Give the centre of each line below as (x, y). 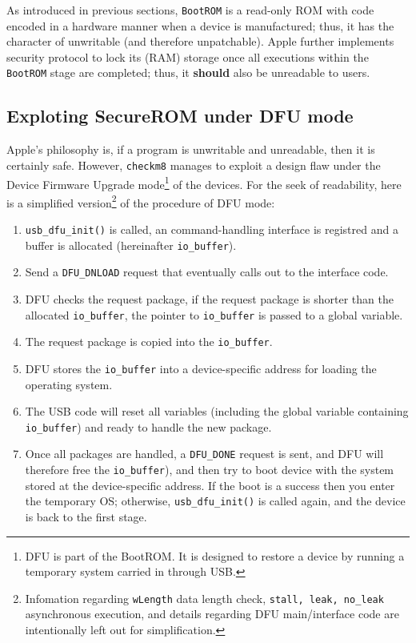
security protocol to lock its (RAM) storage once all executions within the (188, 56)
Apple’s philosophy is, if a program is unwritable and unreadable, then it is (191, 149)
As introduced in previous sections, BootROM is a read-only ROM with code (190, 10)
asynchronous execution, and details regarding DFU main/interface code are (212, 614)
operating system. (69, 384)
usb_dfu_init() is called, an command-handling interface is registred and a (212, 229)
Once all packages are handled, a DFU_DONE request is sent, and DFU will (204, 454)
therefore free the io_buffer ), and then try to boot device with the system (210, 470)
